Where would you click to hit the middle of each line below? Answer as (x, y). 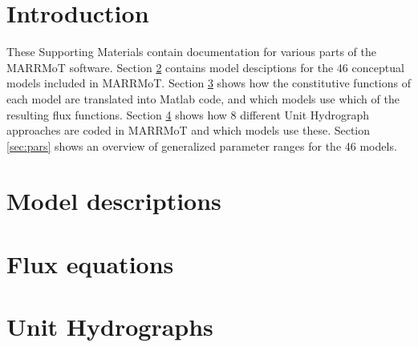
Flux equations (90, 263)
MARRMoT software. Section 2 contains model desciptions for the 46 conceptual (205, 67)
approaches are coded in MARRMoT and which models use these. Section (189, 130)
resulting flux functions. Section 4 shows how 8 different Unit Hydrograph (188, 114)
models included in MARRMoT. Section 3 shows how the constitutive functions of (209, 83)
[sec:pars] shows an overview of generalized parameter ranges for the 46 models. (202, 145)
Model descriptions (114, 201)
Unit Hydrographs (110, 327)
